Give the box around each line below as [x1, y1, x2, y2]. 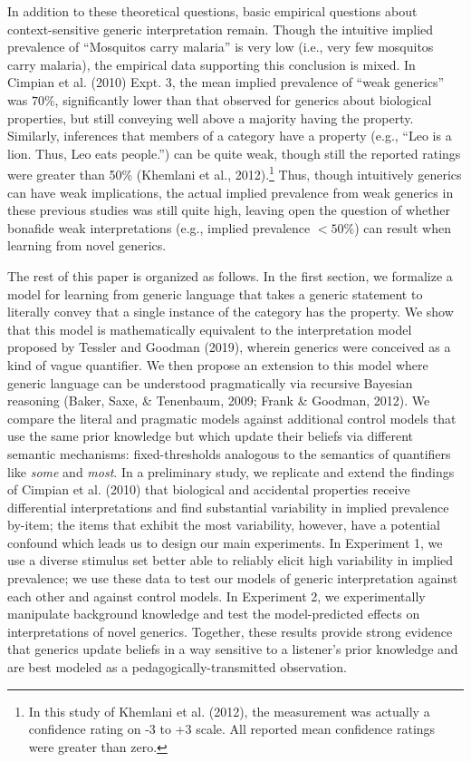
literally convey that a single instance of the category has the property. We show [7, 302, 454, 321]
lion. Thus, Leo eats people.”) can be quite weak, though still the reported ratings [7, 143, 461, 162]
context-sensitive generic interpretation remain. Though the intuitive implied [7, 19, 434, 38]
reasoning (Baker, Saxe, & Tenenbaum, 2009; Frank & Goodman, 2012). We [7, 391, 430, 410]
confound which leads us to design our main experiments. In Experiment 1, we [7, 532, 443, 552]
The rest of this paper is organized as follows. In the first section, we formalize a [7, 266, 453, 285]
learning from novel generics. [7, 236, 167, 255]
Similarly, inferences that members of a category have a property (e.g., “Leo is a [7, 126, 452, 145]
